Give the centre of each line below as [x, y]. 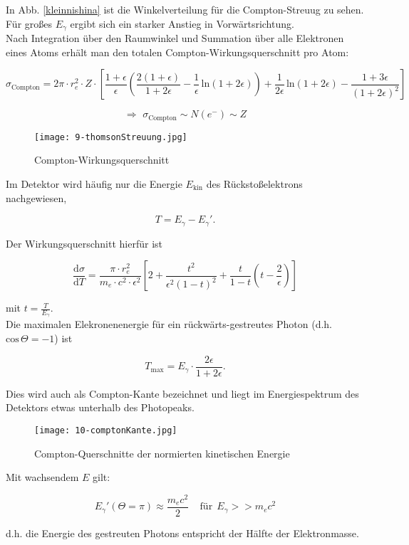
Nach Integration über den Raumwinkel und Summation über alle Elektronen [175, 38]
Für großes [29, 23]
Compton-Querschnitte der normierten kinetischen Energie [162, 453]
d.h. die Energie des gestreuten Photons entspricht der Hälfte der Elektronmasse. [182, 533]
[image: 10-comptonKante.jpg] [106, 430]
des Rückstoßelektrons [254, 183]
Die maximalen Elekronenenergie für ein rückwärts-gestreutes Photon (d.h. [169, 324]
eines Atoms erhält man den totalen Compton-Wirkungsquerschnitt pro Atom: [177, 52]
